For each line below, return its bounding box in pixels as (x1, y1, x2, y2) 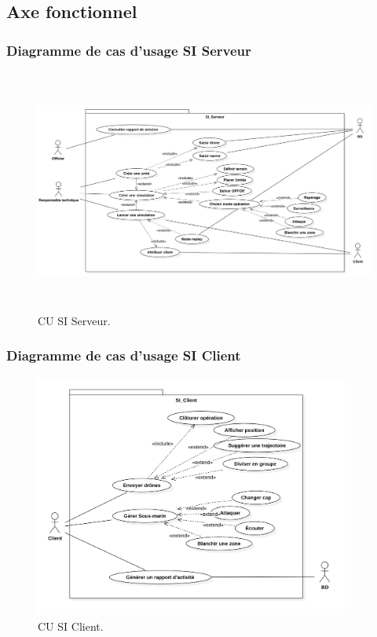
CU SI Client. (38, 617, 104, 634)
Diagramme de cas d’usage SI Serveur (6, 40, 251, 60)
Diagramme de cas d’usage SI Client (6, 346, 241, 365)
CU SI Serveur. (38, 312, 111, 328)
